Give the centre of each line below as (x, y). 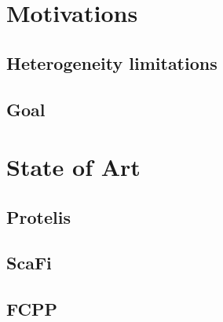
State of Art (73, 167)
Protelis (38, 216)
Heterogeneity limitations (112, 62)
